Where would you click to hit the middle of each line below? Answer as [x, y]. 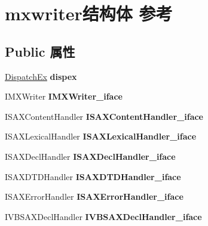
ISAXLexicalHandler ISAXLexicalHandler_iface [101, 136]
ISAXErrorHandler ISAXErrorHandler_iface [94, 196]
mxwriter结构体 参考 [89, 13]
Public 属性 [40, 51]
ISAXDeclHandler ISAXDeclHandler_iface [90, 156]
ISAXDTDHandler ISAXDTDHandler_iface [93, 176]
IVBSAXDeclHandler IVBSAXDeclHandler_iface [103, 216]
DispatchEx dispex [41, 76]
